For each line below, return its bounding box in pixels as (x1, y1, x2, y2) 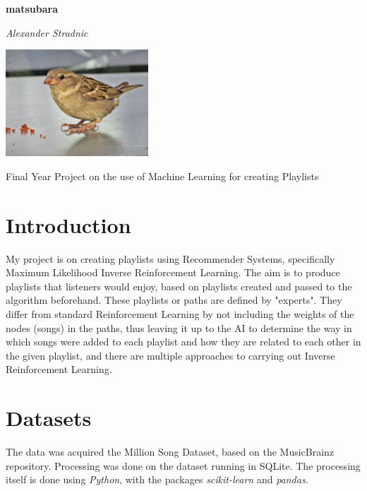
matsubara (6, 1, 59, 16)
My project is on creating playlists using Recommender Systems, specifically (6, 251, 335, 266)
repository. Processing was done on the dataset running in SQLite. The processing (6, 458, 361, 473)
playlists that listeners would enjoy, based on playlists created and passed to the (6, 278, 352, 293)
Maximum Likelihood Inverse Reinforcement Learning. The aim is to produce (6, 265, 340, 280)
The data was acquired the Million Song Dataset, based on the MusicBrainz (6, 444, 335, 459)
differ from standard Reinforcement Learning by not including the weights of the (6, 307, 354, 321)
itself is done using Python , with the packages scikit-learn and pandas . (6, 472, 308, 487)
